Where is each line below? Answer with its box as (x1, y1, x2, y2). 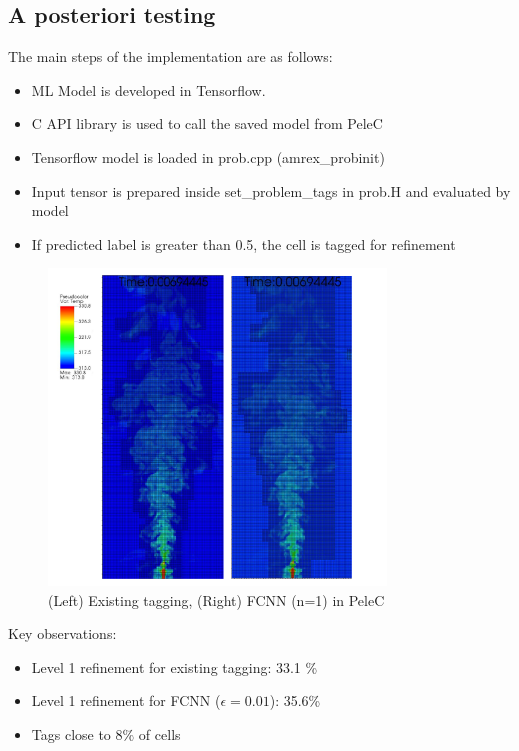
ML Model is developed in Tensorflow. (31, 79, 266, 100)
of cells (138, 723, 181, 744)
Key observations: (8, 623, 117, 644)
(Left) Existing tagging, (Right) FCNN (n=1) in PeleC (48, 589, 385, 610)
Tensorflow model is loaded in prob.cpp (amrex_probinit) (31, 146, 385, 167)
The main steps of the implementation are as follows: (8, 46, 333, 67)
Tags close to (31, 723, 111, 744)
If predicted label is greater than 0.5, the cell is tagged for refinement (31, 233, 456, 254)
